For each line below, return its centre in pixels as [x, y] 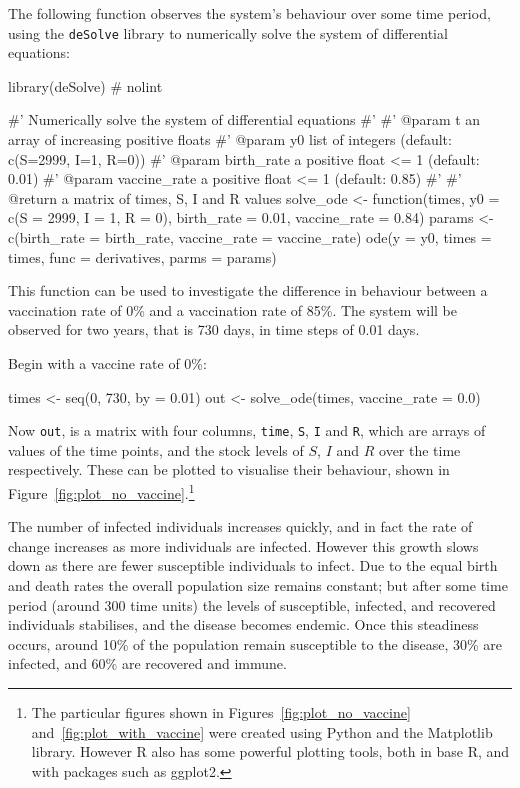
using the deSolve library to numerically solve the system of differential [228, 32]
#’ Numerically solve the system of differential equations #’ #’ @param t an [244, 119]
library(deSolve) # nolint [85, 85]
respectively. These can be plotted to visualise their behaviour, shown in [229, 469]
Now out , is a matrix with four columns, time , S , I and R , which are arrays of [247, 430]
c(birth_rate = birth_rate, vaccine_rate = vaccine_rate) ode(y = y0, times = [250, 237]
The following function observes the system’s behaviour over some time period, [249, 13]
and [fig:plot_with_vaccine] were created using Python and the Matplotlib [262, 731]
